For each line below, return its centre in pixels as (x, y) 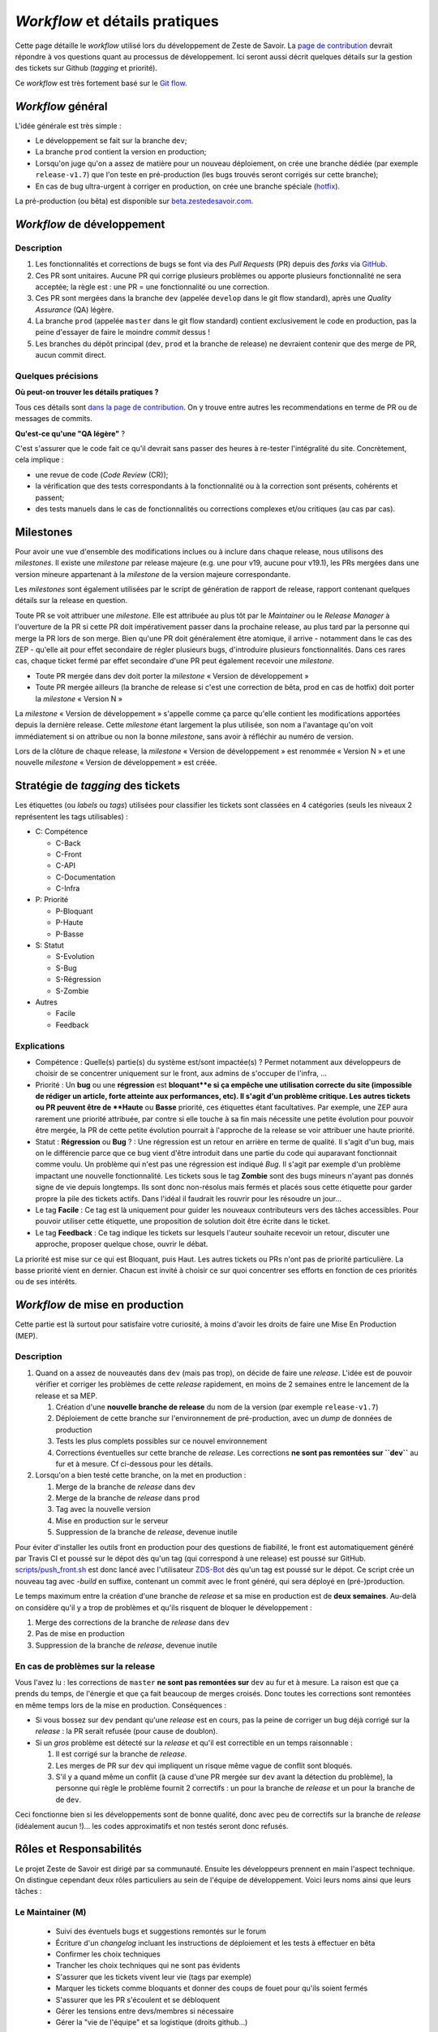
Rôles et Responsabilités (78, 1849)
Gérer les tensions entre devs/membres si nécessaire (145, 2011)
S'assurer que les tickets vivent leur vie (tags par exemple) (153, 1977)
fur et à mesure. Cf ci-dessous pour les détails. (134, 1464)
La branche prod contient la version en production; (121, 152)
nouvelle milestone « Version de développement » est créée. (116, 762)
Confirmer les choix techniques (108, 1954)
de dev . (69, 1800)
